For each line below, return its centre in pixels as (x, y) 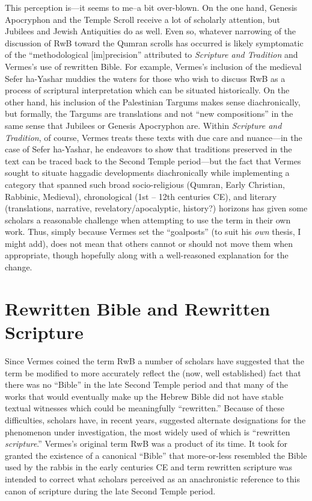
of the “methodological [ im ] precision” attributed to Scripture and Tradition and (151, 54)
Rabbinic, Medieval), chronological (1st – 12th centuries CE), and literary (141, 196)
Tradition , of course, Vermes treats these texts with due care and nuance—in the (154, 137)
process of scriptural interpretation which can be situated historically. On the (147, 90)
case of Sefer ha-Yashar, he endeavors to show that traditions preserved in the (148, 149)
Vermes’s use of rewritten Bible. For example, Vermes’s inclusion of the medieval (153, 66)
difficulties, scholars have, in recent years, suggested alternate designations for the (155, 419)
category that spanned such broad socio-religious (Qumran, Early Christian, (145, 184)
